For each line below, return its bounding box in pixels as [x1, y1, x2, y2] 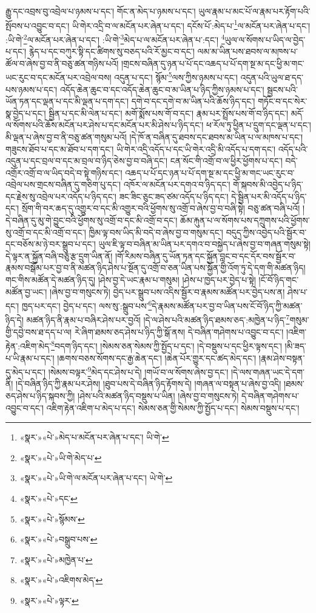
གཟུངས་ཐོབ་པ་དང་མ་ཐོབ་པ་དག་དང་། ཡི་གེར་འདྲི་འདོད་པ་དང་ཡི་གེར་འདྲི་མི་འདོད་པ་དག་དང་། [5, 142, 276, 155]
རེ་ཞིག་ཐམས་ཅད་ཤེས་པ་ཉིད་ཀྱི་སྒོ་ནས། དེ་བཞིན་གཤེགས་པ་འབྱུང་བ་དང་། [74, 325, 284, 338]
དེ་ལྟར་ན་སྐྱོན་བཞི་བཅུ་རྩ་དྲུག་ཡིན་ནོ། [5, 249, 113, 262]
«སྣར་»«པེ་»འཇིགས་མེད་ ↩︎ [19, 574, 103, 586]
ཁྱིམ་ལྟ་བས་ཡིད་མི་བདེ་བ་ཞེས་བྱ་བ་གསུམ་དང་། [89, 225, 223, 238]
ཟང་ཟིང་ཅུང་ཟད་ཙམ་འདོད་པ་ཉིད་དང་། [119, 190, 229, 202]
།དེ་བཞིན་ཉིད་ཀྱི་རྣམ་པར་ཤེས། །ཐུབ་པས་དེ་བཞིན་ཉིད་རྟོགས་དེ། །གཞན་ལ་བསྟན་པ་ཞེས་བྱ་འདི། [16, 377, 281, 390]
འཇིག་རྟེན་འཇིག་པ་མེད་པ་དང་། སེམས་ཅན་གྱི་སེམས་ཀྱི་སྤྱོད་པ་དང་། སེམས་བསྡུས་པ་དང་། [46, 401, 300, 414]
